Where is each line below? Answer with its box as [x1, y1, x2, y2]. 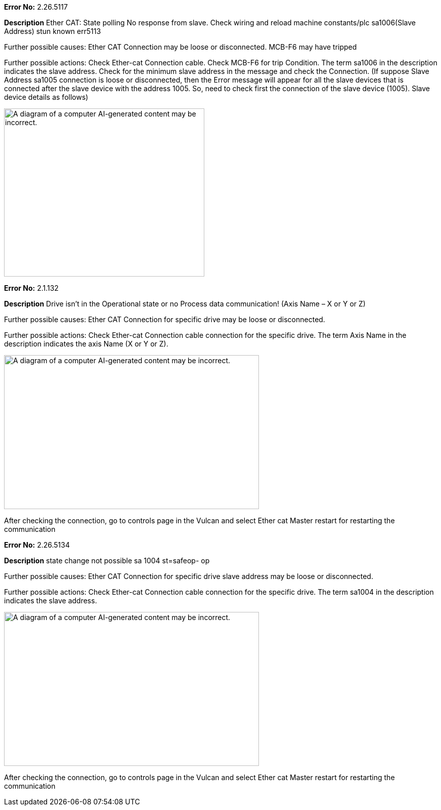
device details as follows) [4, 93, 89, 101]
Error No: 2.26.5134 [4, 541, 70, 549]
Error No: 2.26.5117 [4, 3, 68, 11]
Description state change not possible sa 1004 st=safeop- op [4, 556, 210, 565]
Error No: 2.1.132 [4, 284, 59, 292]
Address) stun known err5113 [4, 27, 101, 35]
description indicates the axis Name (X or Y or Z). [4, 339, 168, 348]
